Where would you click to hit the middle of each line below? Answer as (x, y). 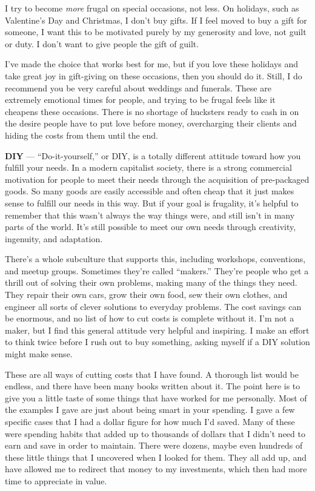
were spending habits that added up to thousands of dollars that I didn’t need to (155, 433)
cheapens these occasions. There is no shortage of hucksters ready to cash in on (152, 111)
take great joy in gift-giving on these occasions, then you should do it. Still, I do (154, 75)
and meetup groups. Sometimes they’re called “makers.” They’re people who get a (157, 270)
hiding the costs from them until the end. (81, 135)
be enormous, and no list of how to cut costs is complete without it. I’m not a (150, 318)
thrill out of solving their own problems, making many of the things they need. (151, 282)
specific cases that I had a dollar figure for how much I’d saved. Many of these (150, 421)
